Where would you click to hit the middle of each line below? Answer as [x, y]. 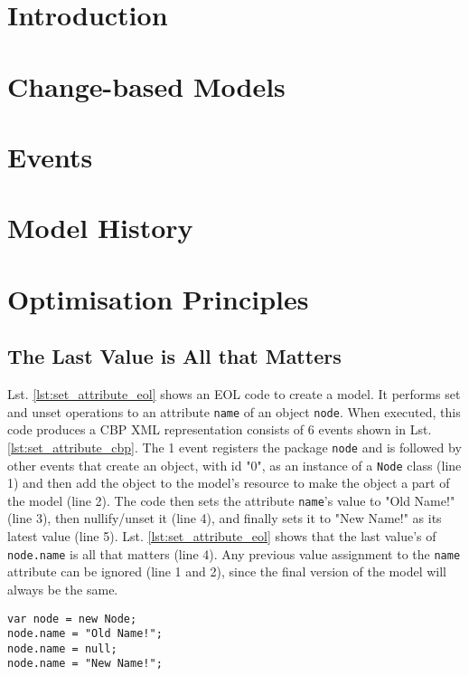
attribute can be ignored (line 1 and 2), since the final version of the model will [227, 571]
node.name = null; [62, 648]
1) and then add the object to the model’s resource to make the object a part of [229, 483]
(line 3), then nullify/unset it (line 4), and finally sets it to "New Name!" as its [225, 518]
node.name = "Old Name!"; [85, 634]
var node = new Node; [72, 619]
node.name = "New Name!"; [85, 664]
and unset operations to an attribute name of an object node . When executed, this [234, 411]
